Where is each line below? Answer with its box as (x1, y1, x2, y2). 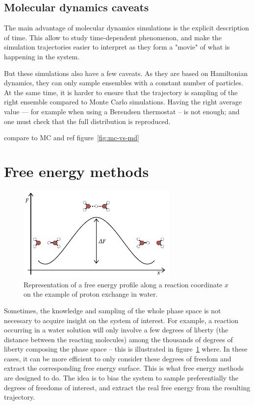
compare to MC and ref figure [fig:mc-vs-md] (4, 132, 139, 143)
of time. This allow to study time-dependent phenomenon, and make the (4, 32, 222, 42)
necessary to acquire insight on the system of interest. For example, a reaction (4, 315, 238, 325)
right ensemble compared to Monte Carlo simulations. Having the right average (4, 97, 242, 107)
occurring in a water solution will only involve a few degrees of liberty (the (4, 325, 229, 335)
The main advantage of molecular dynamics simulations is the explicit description (4, 23, 249, 33)
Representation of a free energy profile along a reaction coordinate (24, 279, 223, 289)
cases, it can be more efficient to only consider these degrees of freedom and (4, 353, 231, 363)
